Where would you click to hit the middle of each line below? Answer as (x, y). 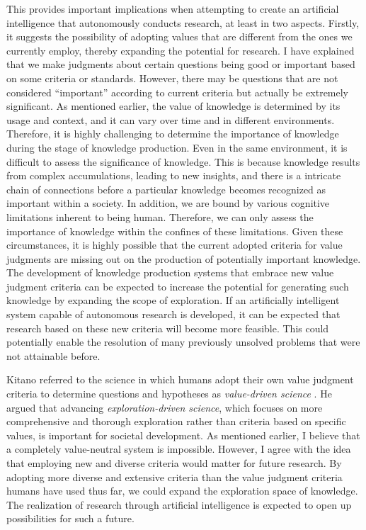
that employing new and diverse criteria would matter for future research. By (174, 463)
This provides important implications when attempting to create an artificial (173, 9)
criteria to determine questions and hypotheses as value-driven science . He (169, 394)
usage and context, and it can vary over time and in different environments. (171, 119)
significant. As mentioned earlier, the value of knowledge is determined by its (173, 106)
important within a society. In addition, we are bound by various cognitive (168, 203)
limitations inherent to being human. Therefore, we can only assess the (160, 216)
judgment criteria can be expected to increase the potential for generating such (178, 286)
